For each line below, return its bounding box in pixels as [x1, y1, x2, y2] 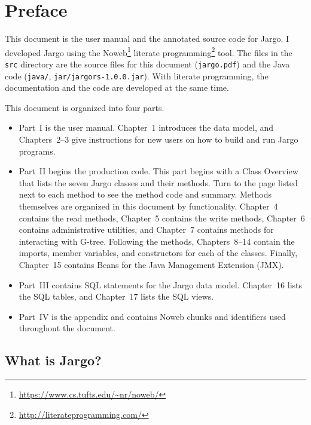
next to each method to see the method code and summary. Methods [19, 188, 272, 201]
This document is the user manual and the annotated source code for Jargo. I [5, 32, 289, 45]
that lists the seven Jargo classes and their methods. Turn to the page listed [19, 176, 298, 189]
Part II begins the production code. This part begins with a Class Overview [19, 165, 298, 177]
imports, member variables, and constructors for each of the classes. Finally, [19, 247, 298, 259]
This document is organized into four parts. [5, 101, 164, 113]
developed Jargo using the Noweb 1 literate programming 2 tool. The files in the [5, 44, 292, 58]
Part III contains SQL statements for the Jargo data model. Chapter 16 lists [19, 278, 303, 291]
